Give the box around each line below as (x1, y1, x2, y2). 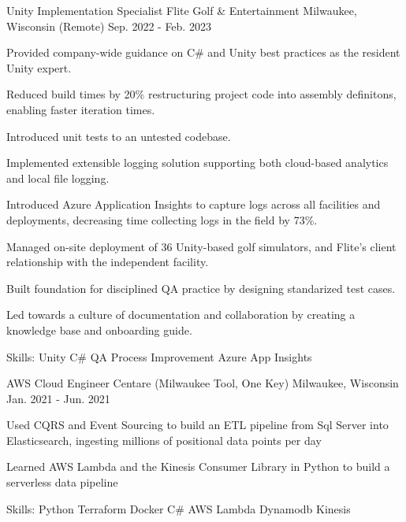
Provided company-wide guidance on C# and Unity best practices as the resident (6, 44, 400, 61)
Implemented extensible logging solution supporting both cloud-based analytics (6, 154, 389, 171)
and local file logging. (6, 169, 110, 186)
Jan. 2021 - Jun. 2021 (6, 390, 110, 406)
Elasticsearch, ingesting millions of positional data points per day (6, 431, 322, 448)
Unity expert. (6, 59, 72, 76)
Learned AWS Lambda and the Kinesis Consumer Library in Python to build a (6, 458, 390, 475)
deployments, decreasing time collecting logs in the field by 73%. (6, 211, 318, 228)
